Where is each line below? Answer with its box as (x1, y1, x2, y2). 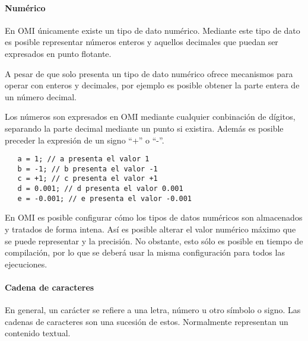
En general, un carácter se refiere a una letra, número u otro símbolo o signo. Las (5, 304, 301, 316)
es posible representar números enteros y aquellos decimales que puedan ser (5, 36, 278, 48)
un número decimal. (5, 90, 77, 103)
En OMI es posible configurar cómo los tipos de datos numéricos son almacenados (5, 211, 303, 224)
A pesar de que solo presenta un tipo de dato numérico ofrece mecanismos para (5, 67, 293, 79)
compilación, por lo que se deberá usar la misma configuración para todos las (5, 246, 285, 259)
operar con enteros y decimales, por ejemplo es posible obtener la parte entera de (5, 79, 300, 91)
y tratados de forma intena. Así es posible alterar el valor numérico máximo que (5, 223, 296, 235)
